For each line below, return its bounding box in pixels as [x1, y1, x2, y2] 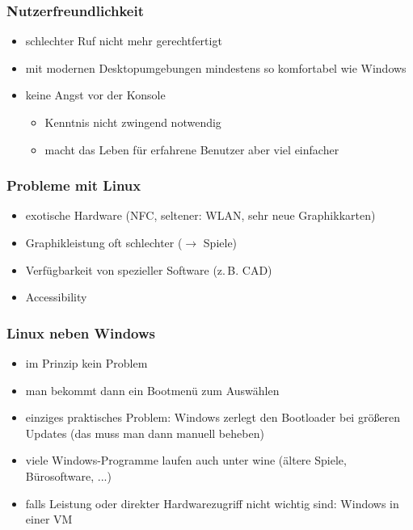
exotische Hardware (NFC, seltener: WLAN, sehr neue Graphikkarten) [25, 207, 376, 224]
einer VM [25, 511, 73, 528]
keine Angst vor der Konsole [25, 86, 166, 103]
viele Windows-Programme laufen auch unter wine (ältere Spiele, [25, 452, 347, 469]
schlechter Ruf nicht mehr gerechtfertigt [25, 32, 222, 49]
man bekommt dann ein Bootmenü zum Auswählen [25, 381, 280, 398]
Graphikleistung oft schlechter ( [25, 234, 183, 250]
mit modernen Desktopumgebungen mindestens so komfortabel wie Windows [25, 59, 407, 76]
